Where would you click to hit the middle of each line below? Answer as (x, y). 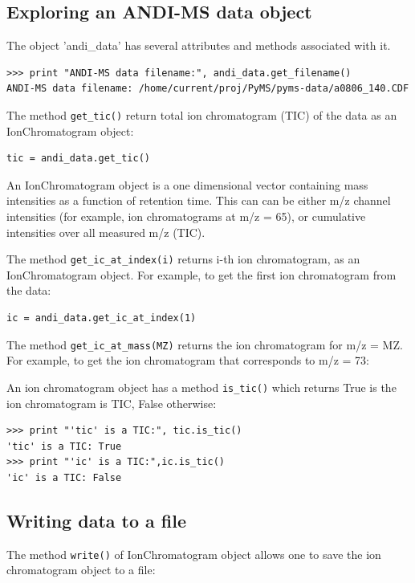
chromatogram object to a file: (81, 570)
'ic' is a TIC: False (64, 477)
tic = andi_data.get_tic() (78, 159)
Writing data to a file (97, 520)
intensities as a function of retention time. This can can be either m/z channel (199, 200)
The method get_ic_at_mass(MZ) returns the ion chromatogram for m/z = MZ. (205, 344)
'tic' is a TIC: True (64, 446)
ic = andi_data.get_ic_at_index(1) (102, 318)
